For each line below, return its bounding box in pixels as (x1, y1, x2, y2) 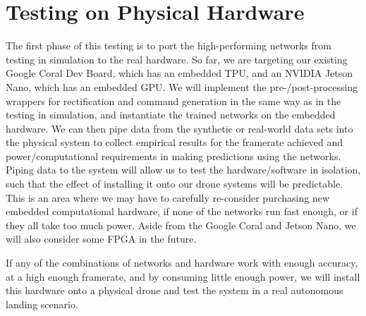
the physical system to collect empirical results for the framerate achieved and (6, 135, 343, 150)
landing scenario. (6, 296, 78, 311)
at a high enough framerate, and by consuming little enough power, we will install (6, 269, 360, 284)
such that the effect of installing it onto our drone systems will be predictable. (6, 176, 343, 191)
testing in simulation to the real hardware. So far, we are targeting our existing (6, 51, 348, 66)
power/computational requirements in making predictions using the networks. (6, 148, 341, 163)
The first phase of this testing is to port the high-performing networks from (6, 38, 331, 53)
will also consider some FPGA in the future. (6, 231, 197, 246)
